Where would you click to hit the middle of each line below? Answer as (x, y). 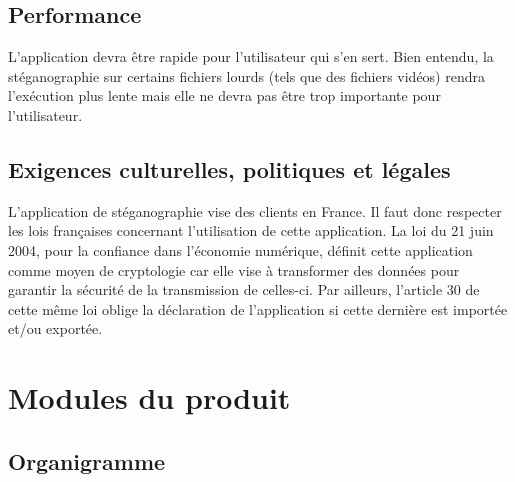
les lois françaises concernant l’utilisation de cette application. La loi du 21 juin (251, 230)
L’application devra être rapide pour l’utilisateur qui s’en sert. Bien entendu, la (251, 56)
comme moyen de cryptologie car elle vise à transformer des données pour (234, 269)
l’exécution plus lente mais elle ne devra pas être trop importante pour (224, 95)
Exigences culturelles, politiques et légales (229, 168)
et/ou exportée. (55, 328)
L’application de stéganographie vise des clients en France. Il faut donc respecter (255, 210)
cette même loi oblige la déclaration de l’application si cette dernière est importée (258, 308)
